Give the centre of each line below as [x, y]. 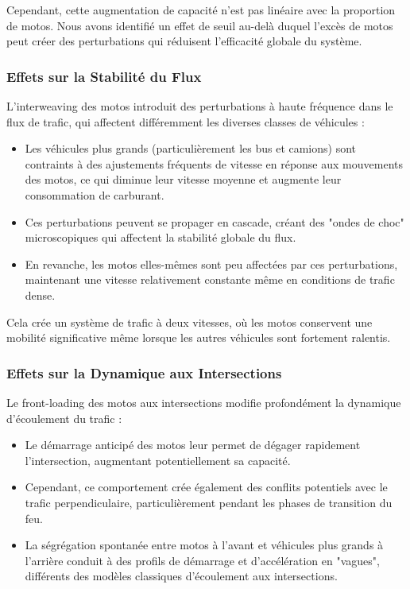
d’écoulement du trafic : [64, 418]
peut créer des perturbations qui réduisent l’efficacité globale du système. [184, 41]
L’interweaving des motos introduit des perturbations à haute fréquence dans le [200, 106]
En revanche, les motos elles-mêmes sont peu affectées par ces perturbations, [211, 263]
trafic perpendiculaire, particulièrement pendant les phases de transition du [209, 502]
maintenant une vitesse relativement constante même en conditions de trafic [210, 279]
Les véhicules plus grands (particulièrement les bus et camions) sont [191, 148]
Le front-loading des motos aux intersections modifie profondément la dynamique [204, 402]
